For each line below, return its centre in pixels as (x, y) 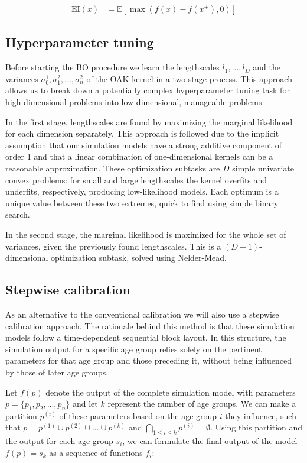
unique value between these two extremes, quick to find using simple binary (142, 203)
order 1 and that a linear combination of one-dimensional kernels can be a (139, 156)
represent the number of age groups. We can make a (202, 404)
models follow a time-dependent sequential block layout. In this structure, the (146, 337)
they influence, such (261, 415)
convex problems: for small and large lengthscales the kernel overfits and (136, 179)
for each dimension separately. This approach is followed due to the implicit (142, 133)
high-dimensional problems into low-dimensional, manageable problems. (135, 102)
